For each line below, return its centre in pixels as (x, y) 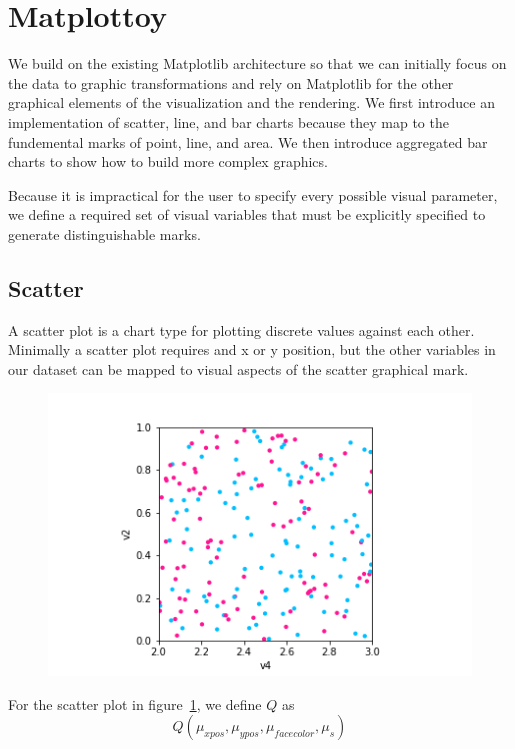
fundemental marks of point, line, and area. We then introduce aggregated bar (248, 141)
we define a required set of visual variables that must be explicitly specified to (247, 214)
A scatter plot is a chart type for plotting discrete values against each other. (241, 329)
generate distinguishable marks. (104, 233)
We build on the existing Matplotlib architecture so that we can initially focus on (257, 63)
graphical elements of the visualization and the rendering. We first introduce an (251, 102)
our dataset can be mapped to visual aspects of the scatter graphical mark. (238, 368)
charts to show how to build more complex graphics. (168, 161)
